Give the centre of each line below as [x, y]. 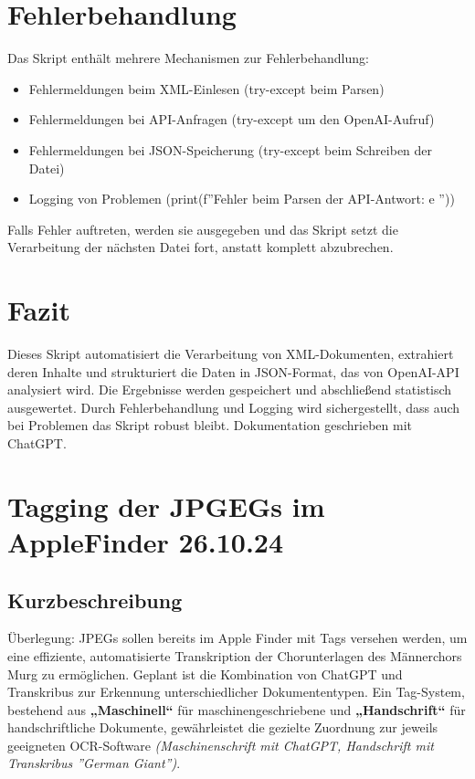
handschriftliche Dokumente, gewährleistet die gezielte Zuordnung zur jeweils [223, 727]
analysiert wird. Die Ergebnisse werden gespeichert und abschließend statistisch [230, 389]
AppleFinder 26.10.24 [146, 541]
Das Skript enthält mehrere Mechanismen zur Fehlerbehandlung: [188, 58]
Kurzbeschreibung [95, 600]
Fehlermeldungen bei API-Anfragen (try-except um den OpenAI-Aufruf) [232, 119]
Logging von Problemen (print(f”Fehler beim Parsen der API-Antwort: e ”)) [242, 199]
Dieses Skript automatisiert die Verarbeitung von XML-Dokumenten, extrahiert [231, 353]
